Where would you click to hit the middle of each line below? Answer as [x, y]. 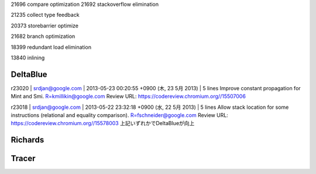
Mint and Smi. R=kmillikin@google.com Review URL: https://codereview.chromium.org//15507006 [128, 97]
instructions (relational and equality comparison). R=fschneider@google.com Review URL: [119, 115]
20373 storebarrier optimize [45, 26]
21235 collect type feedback [45, 15]
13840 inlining [28, 58]
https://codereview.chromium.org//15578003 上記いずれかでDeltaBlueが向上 [103, 123]
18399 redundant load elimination [51, 47]
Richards [28, 140]
